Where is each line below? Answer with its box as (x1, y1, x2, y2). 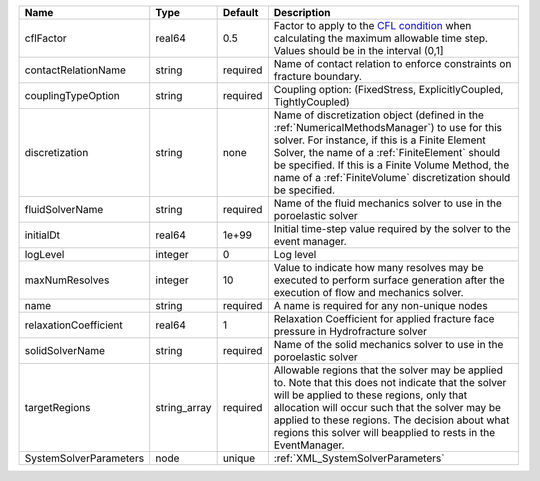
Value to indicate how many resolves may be (273, 261, 484, 274)
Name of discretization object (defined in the (273, 108, 485, 122)
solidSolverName (24, 344, 105, 357)
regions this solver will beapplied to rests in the (273, 426, 496, 439)
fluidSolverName (24, 203, 104, 216)
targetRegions (24, 401, 91, 414)
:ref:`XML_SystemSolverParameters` (273, 451, 445, 465)
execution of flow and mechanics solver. (273, 286, 464, 299)
